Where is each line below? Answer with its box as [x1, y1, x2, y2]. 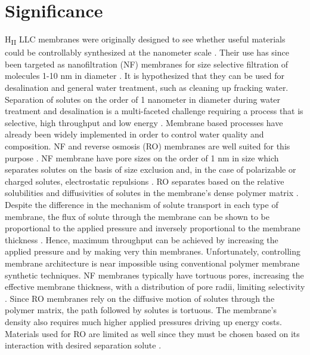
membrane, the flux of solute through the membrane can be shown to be [5, 210, 269, 222]
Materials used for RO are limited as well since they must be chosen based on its [5, 327, 300, 339]
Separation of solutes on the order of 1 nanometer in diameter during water [5, 93, 281, 105]
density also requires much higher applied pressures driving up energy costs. [5, 315, 282, 328]
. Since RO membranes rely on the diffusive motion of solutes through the [5, 292, 275, 304]
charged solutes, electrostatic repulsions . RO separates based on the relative [5, 175, 284, 187]
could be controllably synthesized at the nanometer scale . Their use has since [5, 46, 289, 59]
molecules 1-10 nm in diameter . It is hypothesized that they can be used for [5, 69, 284, 82]
